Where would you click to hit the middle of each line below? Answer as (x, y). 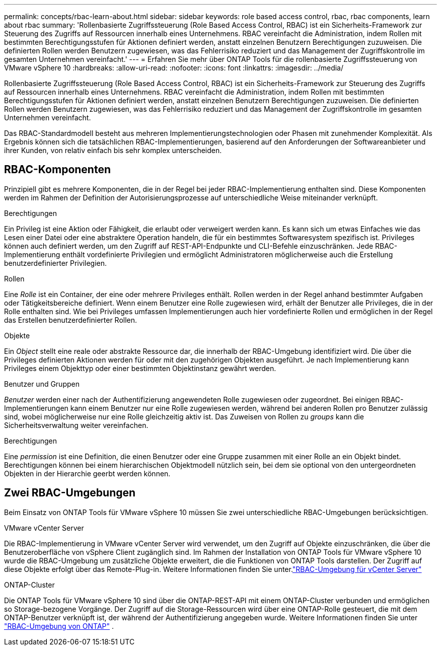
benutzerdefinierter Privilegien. (56, 263)
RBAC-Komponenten (57, 170)
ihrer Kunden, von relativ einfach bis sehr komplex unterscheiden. (113, 150)
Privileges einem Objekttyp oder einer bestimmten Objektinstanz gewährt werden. (140, 368)
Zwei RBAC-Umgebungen (70, 493)
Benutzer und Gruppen (42, 384)
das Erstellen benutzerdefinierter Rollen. (71, 320)
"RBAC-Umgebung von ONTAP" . (59, 626)
